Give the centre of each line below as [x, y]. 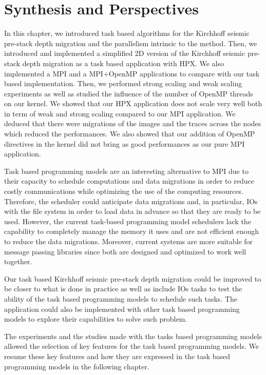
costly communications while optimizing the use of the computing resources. [124, 191]
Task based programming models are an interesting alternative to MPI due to [126, 171]
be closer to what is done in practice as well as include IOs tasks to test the [123, 289]
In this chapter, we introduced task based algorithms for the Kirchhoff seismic [127, 33]
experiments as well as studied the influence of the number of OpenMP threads [129, 93]
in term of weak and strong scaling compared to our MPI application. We [120, 113]
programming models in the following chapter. [77, 366]
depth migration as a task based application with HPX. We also [123, 63]
